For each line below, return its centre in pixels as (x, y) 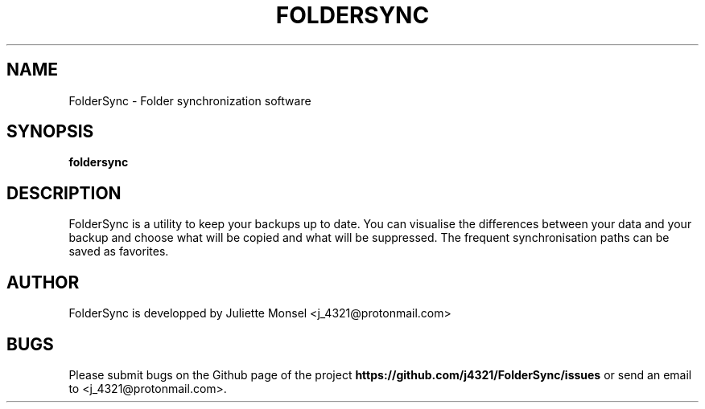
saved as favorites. (119, 252)
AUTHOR (43, 282)
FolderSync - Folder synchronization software (190, 100)
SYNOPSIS (50, 132)
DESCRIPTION (64, 193)
